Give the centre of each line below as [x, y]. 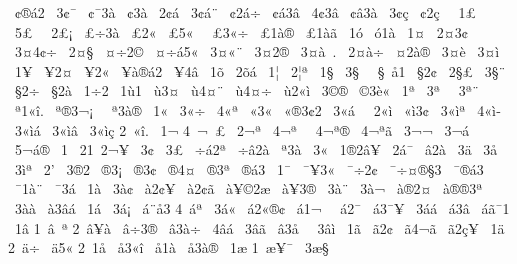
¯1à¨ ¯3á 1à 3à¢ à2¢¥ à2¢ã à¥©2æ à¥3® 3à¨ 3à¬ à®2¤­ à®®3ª [248, 188]
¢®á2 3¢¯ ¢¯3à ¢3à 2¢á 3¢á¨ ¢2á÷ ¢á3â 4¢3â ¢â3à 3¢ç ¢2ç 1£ [245, 12]
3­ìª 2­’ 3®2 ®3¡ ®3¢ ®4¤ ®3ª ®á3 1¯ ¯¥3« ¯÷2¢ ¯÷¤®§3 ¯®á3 [249, 168]
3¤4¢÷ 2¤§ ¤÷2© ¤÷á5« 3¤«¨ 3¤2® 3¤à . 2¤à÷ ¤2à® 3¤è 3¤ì [257, 51]
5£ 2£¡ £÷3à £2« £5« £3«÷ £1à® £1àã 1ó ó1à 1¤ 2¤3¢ [241, 31]
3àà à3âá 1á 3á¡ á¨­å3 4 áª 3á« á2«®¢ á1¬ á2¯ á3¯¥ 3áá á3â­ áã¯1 [262, 207]
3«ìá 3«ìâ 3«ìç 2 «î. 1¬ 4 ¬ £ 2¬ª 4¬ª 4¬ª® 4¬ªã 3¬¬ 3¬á [242, 129]
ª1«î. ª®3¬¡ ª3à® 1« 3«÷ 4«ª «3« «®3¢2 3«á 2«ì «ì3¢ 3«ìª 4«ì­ [257, 109]
